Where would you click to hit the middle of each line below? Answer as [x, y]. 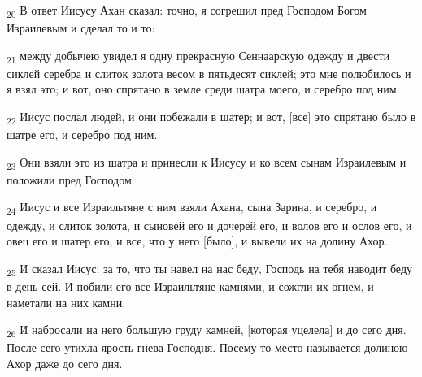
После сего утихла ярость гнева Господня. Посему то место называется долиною [207, 347]
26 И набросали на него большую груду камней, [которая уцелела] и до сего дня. [207, 330]
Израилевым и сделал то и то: [81, 28]
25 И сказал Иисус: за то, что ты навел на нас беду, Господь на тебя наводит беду [210, 269]
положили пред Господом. [71, 179]
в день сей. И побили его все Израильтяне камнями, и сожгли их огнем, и [190, 286]
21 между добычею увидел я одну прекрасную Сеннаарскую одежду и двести [198, 56]
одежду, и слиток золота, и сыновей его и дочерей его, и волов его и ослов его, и [209, 225]
